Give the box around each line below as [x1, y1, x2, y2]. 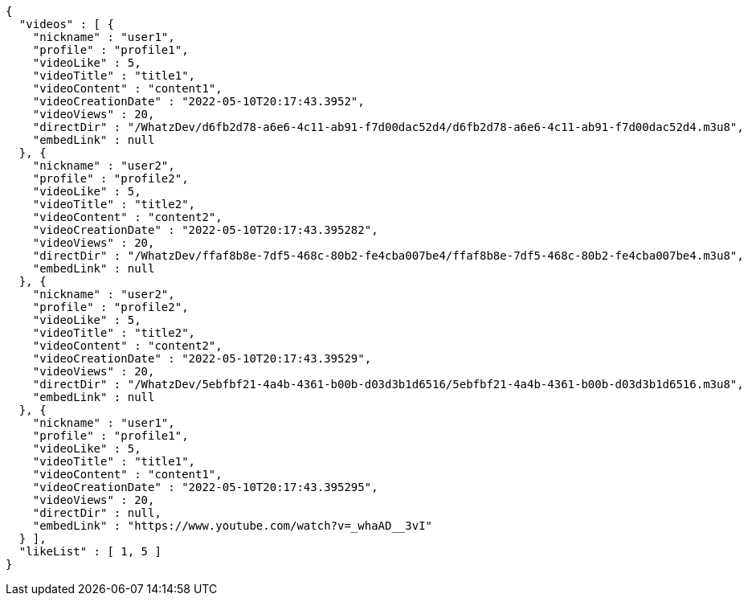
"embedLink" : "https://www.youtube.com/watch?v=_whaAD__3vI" [32, 519, 433, 532]
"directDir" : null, [32, 506, 161, 519]
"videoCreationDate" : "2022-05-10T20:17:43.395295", [32, 481, 378, 493]
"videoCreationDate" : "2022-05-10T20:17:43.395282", [32, 223, 378, 236]
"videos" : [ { [18, 18, 114, 31]
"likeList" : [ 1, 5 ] [18, 545, 161, 558]
